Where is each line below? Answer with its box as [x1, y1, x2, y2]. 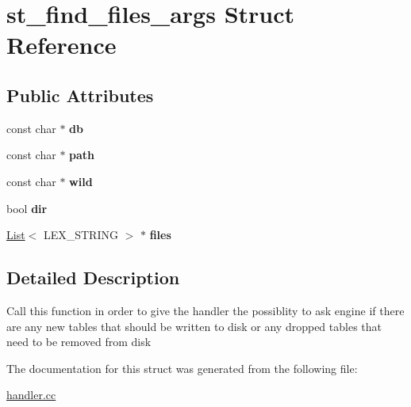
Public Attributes [6, 82, 154, 107]
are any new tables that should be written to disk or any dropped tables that [6, 318, 382, 334]
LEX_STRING [43, 226, 118, 243]
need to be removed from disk [6, 333, 152, 350]
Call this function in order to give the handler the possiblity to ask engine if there [6, 302, 405, 318]
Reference [6, 29, 117, 61]
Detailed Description [6, 265, 180, 290]
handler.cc [6, 386, 56, 403]
